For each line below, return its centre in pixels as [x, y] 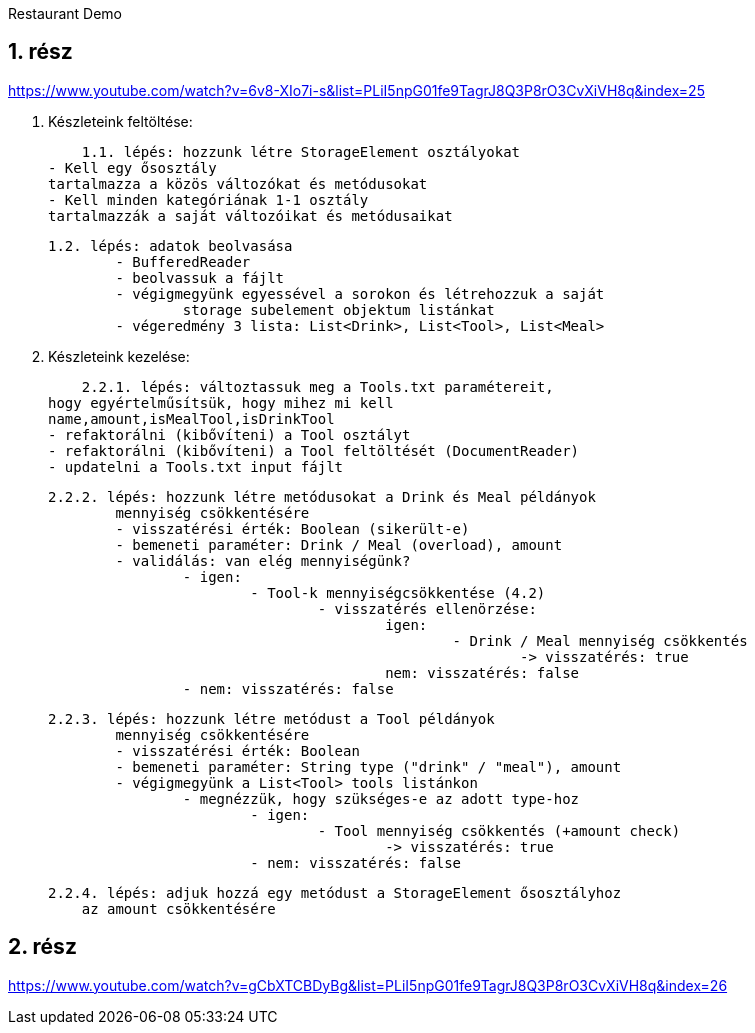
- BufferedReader [183, 261]
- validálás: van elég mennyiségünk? [263, 560]
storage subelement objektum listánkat [338, 309]
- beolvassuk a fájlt [200, 277]
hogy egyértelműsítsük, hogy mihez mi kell [221, 402]
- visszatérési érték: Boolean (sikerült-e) [292, 528]
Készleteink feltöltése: [120, 121]
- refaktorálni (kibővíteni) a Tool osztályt [229, 434]
